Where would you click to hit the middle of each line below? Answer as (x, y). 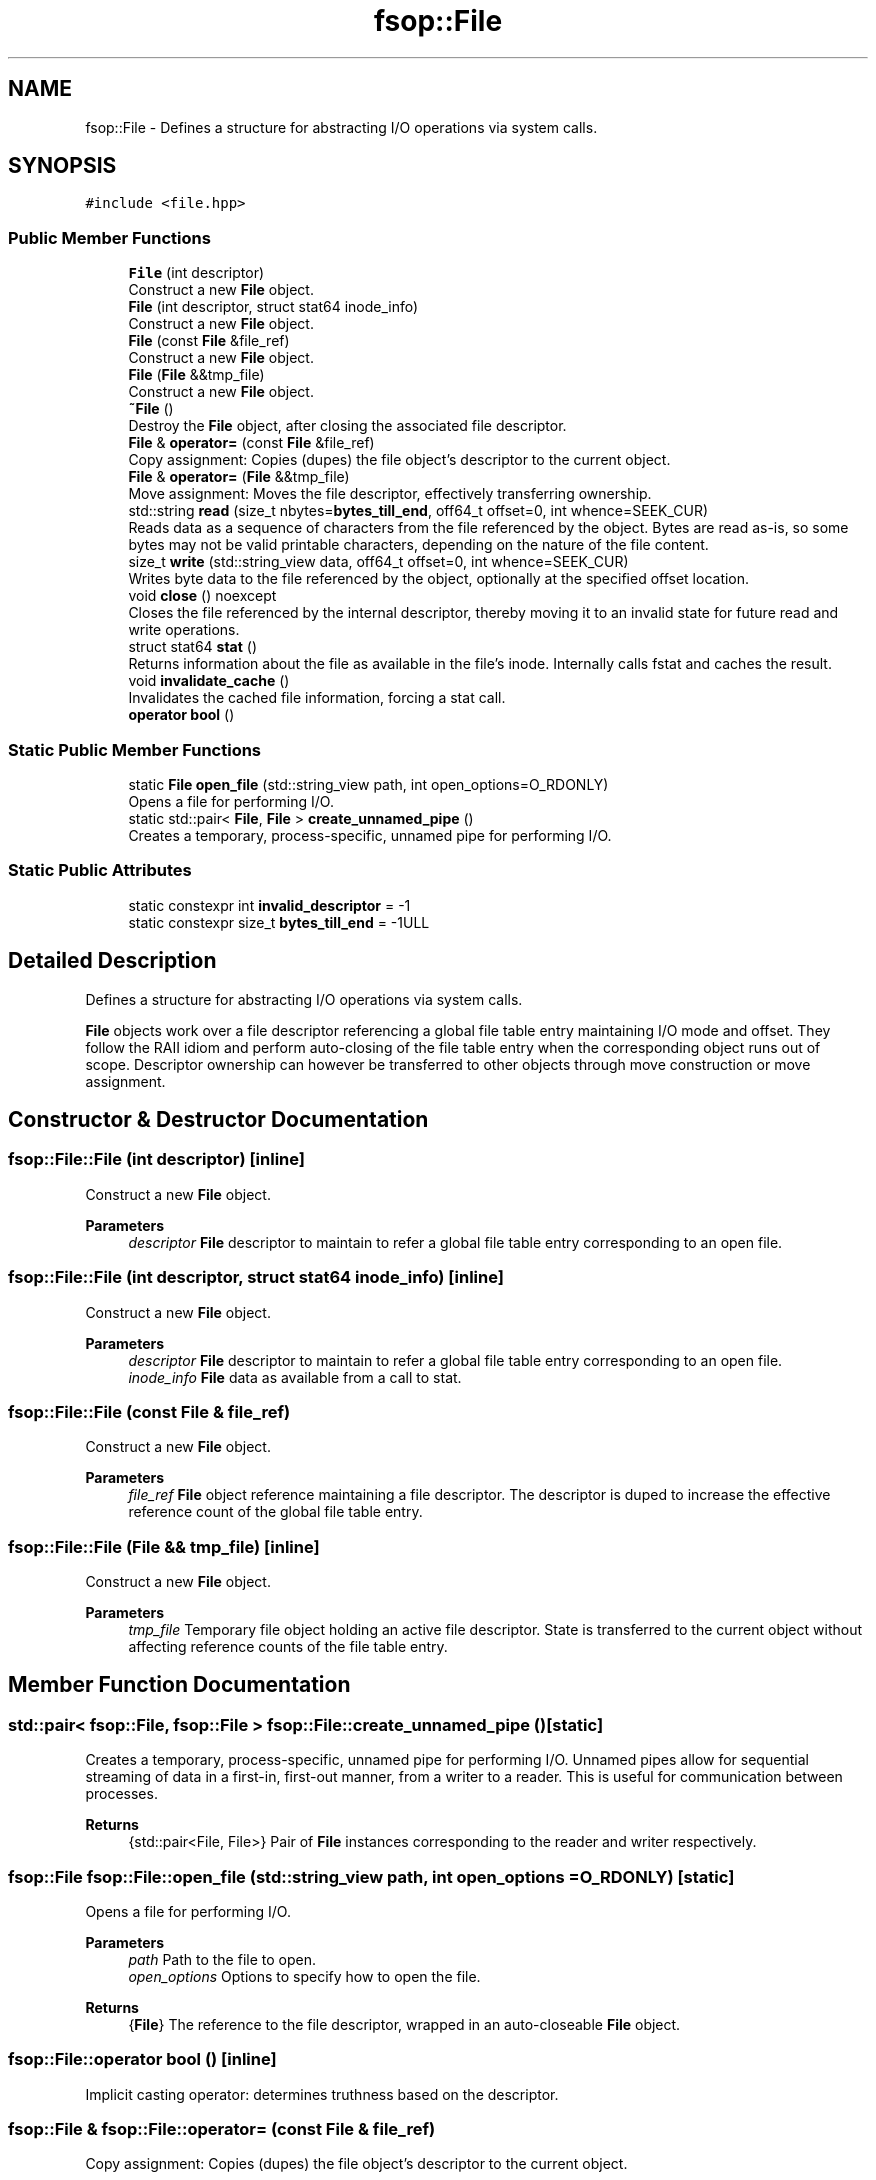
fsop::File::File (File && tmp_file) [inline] (164, 1546)
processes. (121, 1794)
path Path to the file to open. (222, 1959)
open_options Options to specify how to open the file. (304, 1976)
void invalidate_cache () (209, 681)
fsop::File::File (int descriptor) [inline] (156, 1159)
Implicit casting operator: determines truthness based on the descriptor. (322, 2094)
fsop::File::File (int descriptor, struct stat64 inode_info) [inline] (256, 1277)
